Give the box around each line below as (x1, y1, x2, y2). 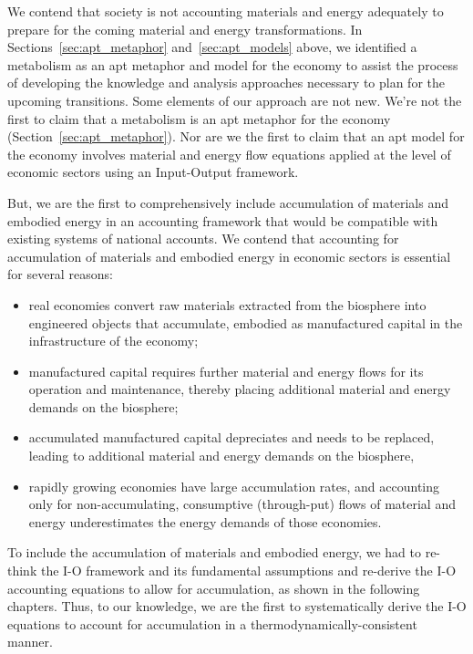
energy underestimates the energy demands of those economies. (28, 512, 382, 531)
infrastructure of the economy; (28, 331, 199, 350)
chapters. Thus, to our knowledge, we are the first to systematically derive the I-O (7, 597, 467, 616)
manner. (7, 632, 53, 651)
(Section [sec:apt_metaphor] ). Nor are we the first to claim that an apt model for (7, 127, 465, 146)
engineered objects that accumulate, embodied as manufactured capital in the (28, 313, 463, 332)
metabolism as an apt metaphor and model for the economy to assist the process (7, 55, 458, 74)
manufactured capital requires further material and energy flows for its (28, 361, 424, 380)
